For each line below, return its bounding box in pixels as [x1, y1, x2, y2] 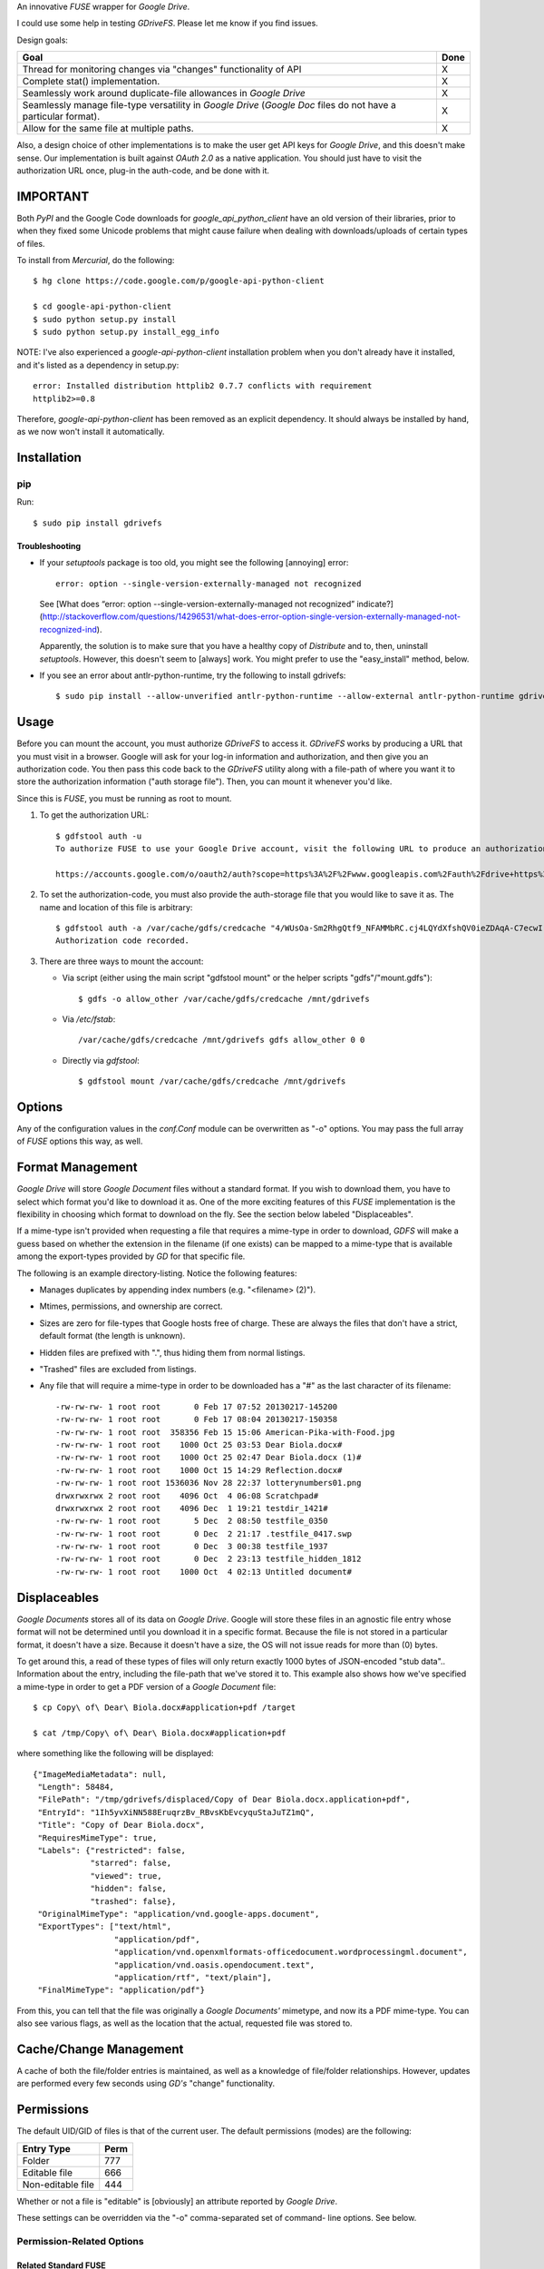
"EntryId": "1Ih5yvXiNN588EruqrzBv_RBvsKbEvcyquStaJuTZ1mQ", [37, 1807, 316, 1817]
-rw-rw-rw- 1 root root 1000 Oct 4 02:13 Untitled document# [55, 1567, 353, 1577]
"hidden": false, [90, 1883, 168, 1894]
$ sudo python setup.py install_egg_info [33, 327, 219, 337]
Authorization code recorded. [55, 936, 190, 946]
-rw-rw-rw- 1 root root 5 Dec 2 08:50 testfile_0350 [55, 1516, 328, 1527]
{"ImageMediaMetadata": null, [33, 1769, 168, 1779]
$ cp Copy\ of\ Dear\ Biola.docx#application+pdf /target [33, 1703, 296, 1713]
